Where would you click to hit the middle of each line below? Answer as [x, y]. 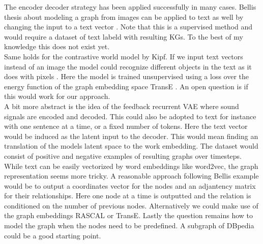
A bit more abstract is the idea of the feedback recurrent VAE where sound [122, 106]
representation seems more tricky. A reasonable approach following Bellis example [131, 176]
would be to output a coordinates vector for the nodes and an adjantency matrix [130, 185]
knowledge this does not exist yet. [57, 46]
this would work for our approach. [57, 96]
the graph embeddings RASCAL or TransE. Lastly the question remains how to [128, 215]
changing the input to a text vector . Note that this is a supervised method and [128, 27]
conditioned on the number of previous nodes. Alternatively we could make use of [131, 205]
